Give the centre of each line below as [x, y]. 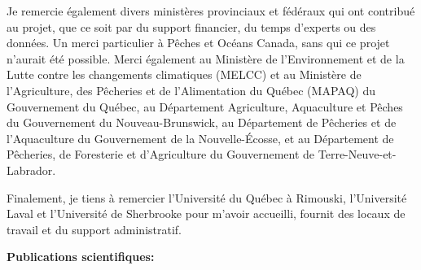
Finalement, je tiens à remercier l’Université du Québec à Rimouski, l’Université [207, 197]
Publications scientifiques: [81, 257]
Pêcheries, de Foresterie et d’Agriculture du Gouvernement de [161, 154]
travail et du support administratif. [94, 229]
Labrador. [31, 170]
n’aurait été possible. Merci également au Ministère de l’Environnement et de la [206, 58]
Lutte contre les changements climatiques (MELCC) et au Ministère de [184, 74]
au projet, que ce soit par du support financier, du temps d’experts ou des [191, 26]
